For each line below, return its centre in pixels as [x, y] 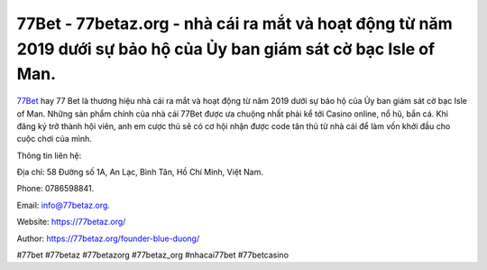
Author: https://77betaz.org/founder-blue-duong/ [108, 238]
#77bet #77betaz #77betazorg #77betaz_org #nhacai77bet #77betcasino [152, 255]
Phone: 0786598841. [55, 189]
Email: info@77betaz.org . [63, 205]
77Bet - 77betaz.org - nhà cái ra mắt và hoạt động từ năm [234, 23]
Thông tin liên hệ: [49, 155]
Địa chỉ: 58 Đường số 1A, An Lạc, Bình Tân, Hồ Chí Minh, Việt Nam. [140, 172]
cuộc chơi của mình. [54, 139]
